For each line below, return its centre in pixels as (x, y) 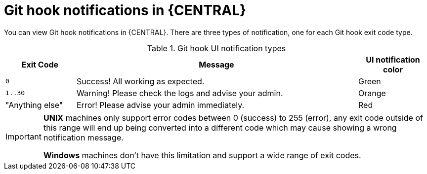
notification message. (83, 137)
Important (23, 136)
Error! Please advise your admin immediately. (160, 105)
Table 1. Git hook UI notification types (216, 48)
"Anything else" (34, 105)
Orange (372, 93)
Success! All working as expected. (140, 81)
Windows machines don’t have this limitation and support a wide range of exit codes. (202, 155)
